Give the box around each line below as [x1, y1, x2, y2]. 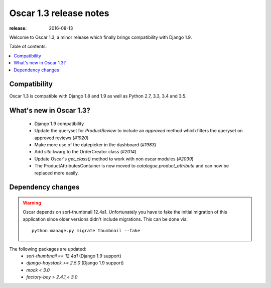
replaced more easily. [34, 170, 79, 176]
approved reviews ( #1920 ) [34, 135, 89, 141]
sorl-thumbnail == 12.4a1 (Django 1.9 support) [26, 253, 121, 259]
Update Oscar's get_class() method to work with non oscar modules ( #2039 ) [34, 156, 194, 162]
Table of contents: [9, 43, 47, 50]
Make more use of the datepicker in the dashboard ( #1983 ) [34, 141, 157, 148]
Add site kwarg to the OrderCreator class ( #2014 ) [34, 149, 137, 155]
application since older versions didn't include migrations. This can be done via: [23, 216, 188, 222]
